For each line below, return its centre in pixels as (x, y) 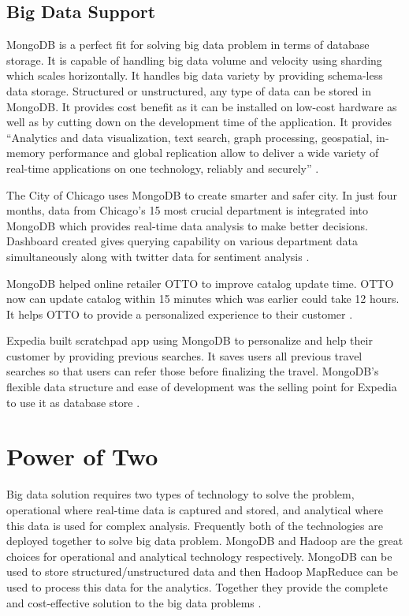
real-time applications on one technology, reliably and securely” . (163, 168)
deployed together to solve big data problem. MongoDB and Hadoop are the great (205, 541)
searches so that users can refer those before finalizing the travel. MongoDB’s (193, 371)
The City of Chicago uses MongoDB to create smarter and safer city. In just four (202, 194)
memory (26, 153)
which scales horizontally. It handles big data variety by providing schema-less (195, 75)
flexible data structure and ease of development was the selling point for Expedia (202, 387)
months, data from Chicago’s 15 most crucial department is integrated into (187, 210)
